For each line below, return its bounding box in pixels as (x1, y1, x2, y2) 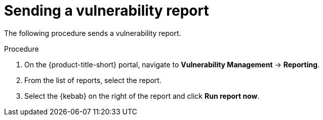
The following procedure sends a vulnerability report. (4, 28, 181, 37)
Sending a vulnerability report (4, 2, 209, 19)
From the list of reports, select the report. (24, 75, 161, 85)
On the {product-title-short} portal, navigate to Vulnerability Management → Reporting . (24, 60, 320, 69)
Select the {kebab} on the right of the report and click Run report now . (24, 91, 260, 100)
